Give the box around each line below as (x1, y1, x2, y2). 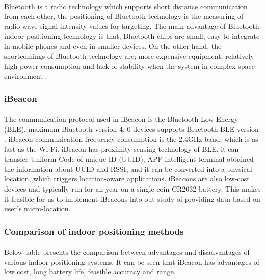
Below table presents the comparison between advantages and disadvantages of (4, 246, 250, 257)
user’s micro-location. (4, 203, 71, 214)
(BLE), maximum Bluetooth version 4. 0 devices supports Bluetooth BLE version (4, 123, 259, 134)
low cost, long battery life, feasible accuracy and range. (4, 266, 176, 277)
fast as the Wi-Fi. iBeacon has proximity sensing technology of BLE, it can (4, 143, 239, 154)
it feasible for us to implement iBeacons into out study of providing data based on (4, 193, 260, 204)
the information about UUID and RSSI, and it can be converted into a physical (4, 163, 252, 174)
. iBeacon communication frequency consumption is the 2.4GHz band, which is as (4, 133, 258, 144)
